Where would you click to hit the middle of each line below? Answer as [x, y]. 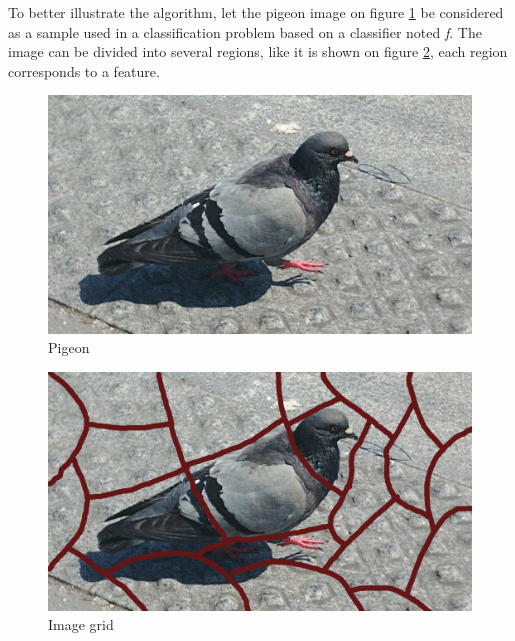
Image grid [81, 624]
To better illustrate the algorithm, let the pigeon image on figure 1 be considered [256, 12]
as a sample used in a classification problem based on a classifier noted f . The [245, 31]
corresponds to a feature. [84, 70]
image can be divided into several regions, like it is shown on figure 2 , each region [258, 51]
